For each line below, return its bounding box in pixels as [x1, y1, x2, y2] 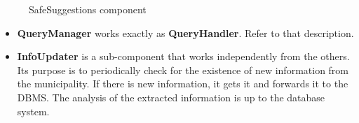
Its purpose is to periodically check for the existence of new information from [17, 62, 349, 77]
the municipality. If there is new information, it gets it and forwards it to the [17, 76, 348, 91]
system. [17, 103, 50, 118]
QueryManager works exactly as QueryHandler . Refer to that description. [17, 25, 354, 40]
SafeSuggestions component [29, 2, 147, 16]
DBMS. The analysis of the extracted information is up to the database [17, 89, 325, 104]
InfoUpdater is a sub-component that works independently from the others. [17, 49, 350, 64]
